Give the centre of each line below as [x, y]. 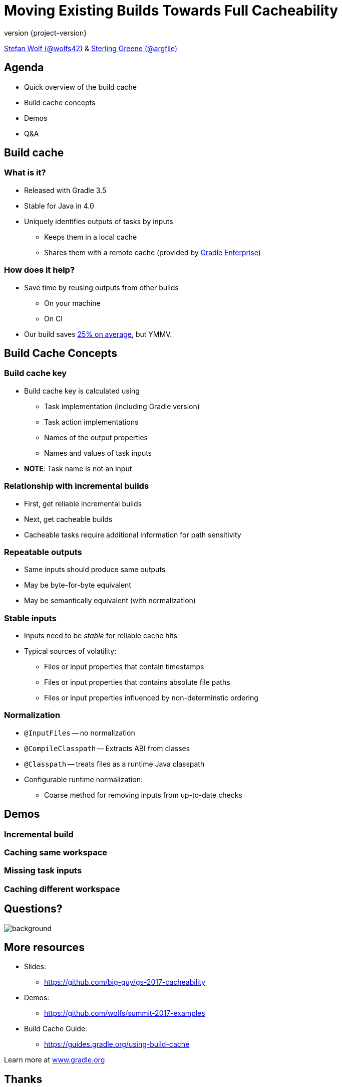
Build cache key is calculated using [82, 391]
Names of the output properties [96, 437]
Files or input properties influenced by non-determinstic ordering [151, 698]
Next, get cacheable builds [68, 519]
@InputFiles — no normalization [80, 733]
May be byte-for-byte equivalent [78, 585]
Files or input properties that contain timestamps [124, 667]
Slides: [35, 967]
